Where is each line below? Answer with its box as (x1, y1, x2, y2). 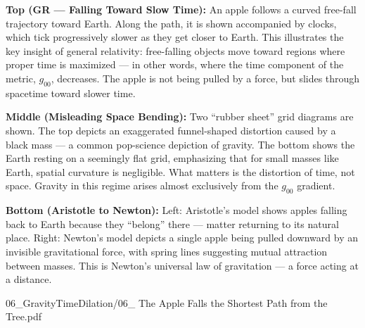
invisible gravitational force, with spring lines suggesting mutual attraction (6, 244, 328, 258)
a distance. (6, 272, 52, 286)
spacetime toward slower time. (6, 85, 136, 100)
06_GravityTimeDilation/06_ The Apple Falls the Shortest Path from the (6, 295, 328, 310)
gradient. (297, 178, 335, 193)
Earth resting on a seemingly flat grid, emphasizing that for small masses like (6, 151, 339, 165)
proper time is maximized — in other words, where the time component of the (6, 57, 344, 72)
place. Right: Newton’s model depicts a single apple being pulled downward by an (6, 230, 358, 245)
